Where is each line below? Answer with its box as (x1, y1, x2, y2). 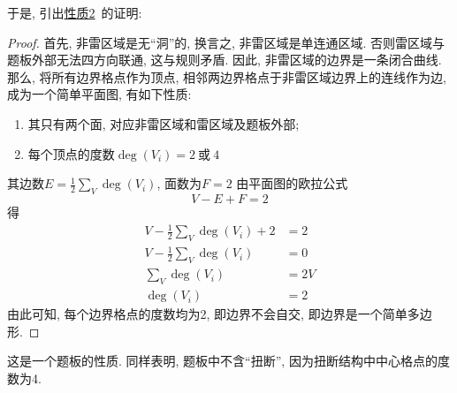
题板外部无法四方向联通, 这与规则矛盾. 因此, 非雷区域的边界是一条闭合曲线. (7, 50, 442, 69)
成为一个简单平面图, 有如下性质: (7, 85, 192, 103)
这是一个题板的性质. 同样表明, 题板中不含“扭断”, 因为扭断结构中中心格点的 (7, 351, 438, 370)
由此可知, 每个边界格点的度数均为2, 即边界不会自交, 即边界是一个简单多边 (7, 305, 432, 323)
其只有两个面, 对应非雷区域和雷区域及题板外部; (27, 114, 300, 132)
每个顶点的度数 (27, 144, 115, 162)
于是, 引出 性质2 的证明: (7, 4, 142, 21)
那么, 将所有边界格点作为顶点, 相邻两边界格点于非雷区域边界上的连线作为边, (7, 67, 446, 86)
